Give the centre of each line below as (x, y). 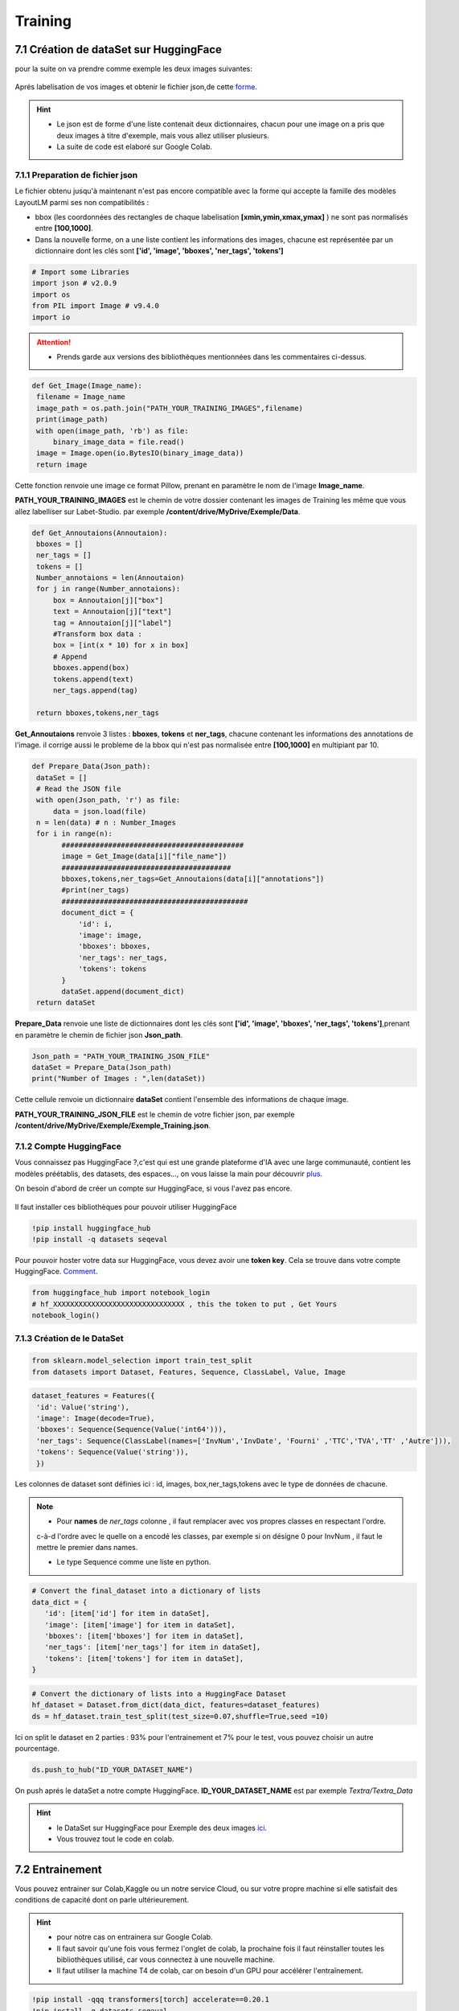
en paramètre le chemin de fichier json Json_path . (99, 1034)
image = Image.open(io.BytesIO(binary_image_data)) (140, 453)
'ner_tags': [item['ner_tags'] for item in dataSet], (153, 1647)
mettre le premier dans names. (87, 1548)
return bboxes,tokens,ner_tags (98, 713)
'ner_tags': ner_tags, (123, 958)
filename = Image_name (81, 397)
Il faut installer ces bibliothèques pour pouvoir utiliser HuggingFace (126, 1207)
